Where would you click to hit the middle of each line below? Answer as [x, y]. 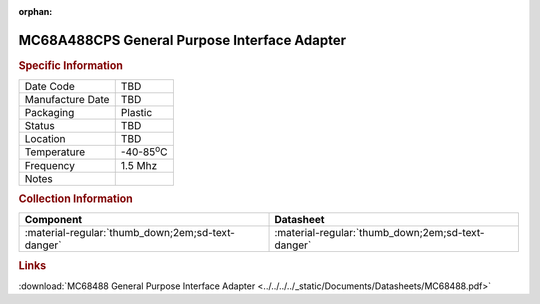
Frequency [49, 165]
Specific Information [71, 65]
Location [45, 139]
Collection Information [76, 198]
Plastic [136, 113]
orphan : [35, 11]
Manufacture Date [67, 100]
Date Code [49, 87]
